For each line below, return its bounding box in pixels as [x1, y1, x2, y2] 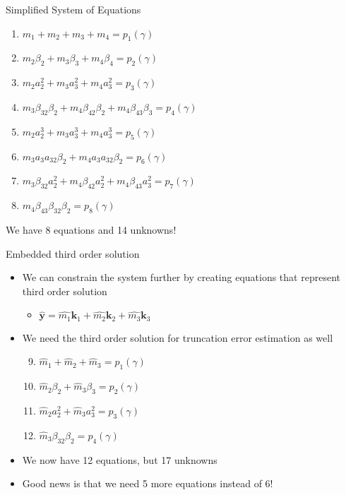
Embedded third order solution [6, 246, 140, 261]
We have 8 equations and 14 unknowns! [6, 222, 177, 237]
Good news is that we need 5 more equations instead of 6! [22, 476, 273, 491]
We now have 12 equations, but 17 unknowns [22, 452, 217, 467]
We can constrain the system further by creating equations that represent [22, 270, 340, 285]
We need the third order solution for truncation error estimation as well [22, 330, 333, 345]
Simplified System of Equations [6, 2, 141, 16]
